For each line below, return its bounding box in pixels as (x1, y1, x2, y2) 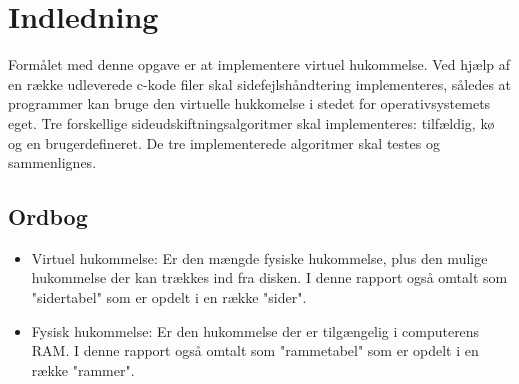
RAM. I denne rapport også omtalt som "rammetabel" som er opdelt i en (31, 340, 479, 361)
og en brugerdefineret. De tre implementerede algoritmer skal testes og (8, 132, 440, 153)
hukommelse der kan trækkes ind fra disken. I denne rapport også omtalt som (31, 267, 508, 288)
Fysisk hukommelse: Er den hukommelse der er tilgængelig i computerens (31, 320, 480, 341)
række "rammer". (31, 359, 135, 380)
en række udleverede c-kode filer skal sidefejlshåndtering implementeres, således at (8, 73, 512, 94)
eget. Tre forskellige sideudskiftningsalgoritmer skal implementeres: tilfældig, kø (8, 112, 495, 133)
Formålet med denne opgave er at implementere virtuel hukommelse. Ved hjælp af (8, 54, 511, 75)
